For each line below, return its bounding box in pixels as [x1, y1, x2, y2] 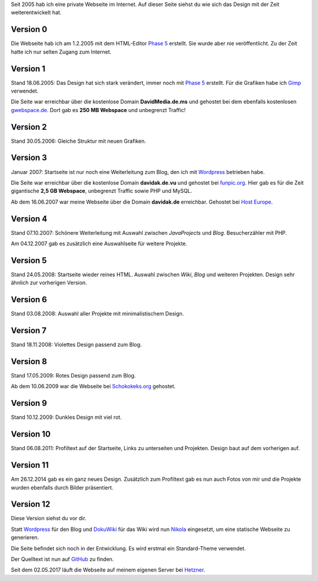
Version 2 [11, 122, 47, 132]
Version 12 [11, 499, 51, 510]
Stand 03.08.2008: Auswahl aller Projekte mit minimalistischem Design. [11, 310, 184, 317]
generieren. [11, 534, 39, 541]
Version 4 [11, 214, 48, 224]
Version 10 [11, 429, 51, 439]
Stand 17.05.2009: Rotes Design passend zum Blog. [11, 372, 136, 379]
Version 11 [11, 460, 49, 470]
